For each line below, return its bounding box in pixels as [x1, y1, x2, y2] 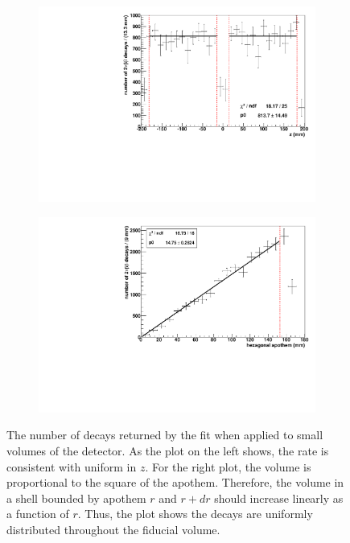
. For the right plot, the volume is [145, 458, 311, 475]
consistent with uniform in [6, 458, 137, 475]
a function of [6, 505, 69, 522]
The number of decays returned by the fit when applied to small [6, 426, 323, 443]
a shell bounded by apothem [6, 489, 146, 506]
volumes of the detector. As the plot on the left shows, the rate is [6, 442, 329, 459]
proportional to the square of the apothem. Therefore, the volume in [6, 474, 344, 491]
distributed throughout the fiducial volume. [6, 520, 220, 537]
